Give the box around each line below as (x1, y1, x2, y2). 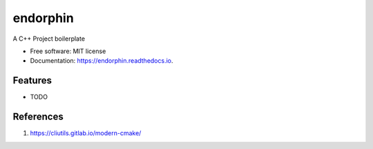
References (12, 111, 64, 123)
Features (12, 74, 52, 86)
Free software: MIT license (30, 47, 106, 55)
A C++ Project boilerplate (12, 34, 86, 43)
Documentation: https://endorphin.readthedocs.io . (30, 57, 173, 65)
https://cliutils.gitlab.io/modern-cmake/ (30, 129, 142, 137)
